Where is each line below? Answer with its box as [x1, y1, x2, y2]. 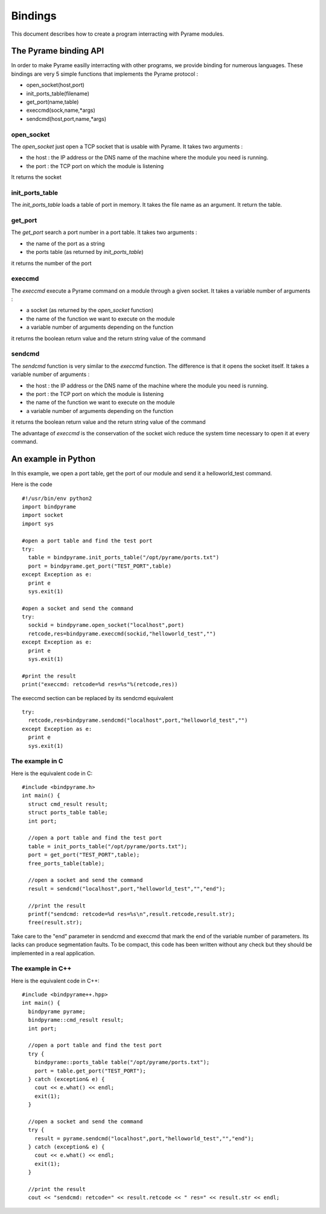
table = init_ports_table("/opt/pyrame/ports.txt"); [28, 843, 188, 849]
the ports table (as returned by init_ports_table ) [26, 248, 144, 256]
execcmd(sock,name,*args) [26, 106, 96, 114]
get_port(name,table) [26, 99, 79, 106]
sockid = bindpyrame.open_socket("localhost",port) [28, 622, 184, 629]
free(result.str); [28, 919, 83, 926]
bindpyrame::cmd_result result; [28, 1016, 124, 1024]
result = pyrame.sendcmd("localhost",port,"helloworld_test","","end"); [34, 1135, 255, 1142]
